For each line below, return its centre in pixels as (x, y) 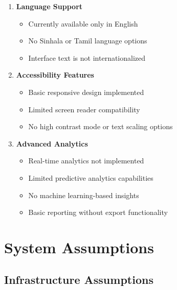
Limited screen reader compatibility (84, 109)
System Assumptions (79, 247)
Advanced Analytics (52, 143)
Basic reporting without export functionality (98, 212)
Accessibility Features (55, 75)
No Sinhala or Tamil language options (88, 41)
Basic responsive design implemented (86, 92)
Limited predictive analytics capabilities (91, 177)
